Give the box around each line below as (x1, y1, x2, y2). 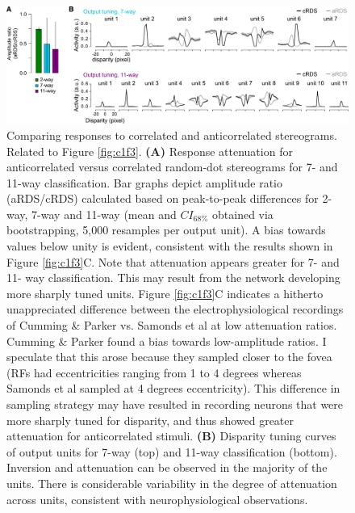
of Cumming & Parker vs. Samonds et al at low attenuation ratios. (6, 317, 337, 334)
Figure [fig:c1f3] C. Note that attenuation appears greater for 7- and (6, 253, 340, 270)
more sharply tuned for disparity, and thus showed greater (6, 411, 294, 428)
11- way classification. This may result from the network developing (6, 269, 340, 286)
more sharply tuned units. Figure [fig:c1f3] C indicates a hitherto (6, 284, 324, 301)
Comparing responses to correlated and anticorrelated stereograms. (6, 126, 337, 143)
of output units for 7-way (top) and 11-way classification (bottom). (6, 443, 337, 460)
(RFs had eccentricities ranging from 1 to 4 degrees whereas (6, 364, 302, 381)
